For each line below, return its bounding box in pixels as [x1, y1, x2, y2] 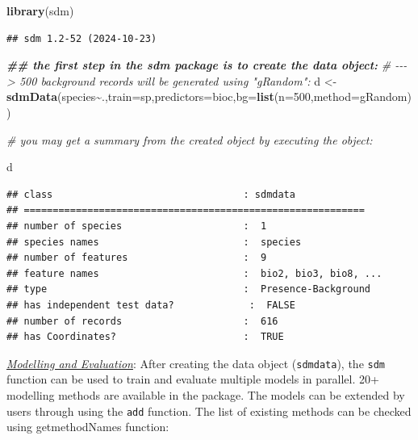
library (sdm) [6, 2, 74, 19]
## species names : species [6, 236, 302, 248]
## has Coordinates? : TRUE [6, 331, 284, 343]
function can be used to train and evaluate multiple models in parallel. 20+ [6, 371, 379, 388]
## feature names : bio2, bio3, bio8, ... [6, 267, 382, 279]
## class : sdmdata [6, 188, 295, 200]
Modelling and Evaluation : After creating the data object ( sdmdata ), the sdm [6, 354, 385, 371]
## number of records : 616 [6, 315, 278, 327]
